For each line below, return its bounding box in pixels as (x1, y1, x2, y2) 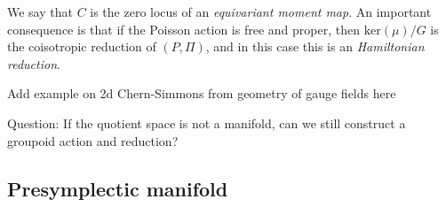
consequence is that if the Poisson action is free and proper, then (7, 19, 360, 38)
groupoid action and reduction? (7, 131, 179, 149)
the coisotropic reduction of (7, 37, 156, 56)
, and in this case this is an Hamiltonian (205, 37, 425, 56)
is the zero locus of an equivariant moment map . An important (90, 3, 432, 20)
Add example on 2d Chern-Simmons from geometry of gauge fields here (7, 84, 396, 103)
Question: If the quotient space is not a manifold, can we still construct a (7, 113, 406, 132)
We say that (7, 3, 73, 20)
